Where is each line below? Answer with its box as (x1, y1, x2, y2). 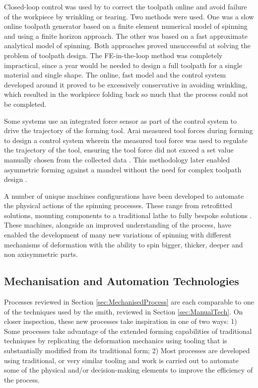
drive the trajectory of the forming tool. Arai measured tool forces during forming (4, 125, 253, 136)
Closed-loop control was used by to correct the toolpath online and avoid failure (4, 1, 247, 11)
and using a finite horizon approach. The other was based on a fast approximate (4, 30, 248, 41)
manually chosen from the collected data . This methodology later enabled (4, 154, 230, 164)
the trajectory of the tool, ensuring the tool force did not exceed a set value (4, 145, 234, 155)
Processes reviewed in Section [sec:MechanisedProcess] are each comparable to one (4, 297, 254, 307)
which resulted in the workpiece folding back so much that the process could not (4, 89, 249, 99)
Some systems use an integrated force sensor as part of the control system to (4, 115, 237, 126)
